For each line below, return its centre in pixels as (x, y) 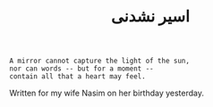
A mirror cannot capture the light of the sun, (100, 61)
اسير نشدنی (150, 16)
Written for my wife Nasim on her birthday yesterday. (106, 93)
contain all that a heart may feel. (77, 77)
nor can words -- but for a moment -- (81, 69)
